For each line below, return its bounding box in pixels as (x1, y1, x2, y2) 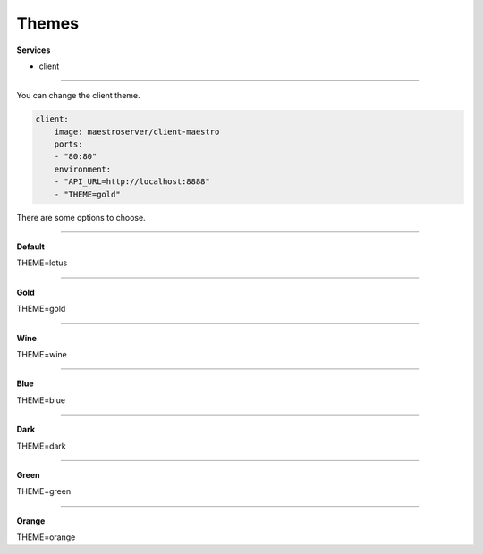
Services (16, 45, 51, 55)
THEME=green (16, 486, 72, 497)
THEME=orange (16, 532, 76, 542)
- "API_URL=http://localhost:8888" (54, 177, 210, 187)
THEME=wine (16, 348, 67, 359)
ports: (54, 139, 83, 149)
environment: (54, 164, 112, 174)
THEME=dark (16, 441, 66, 451)
